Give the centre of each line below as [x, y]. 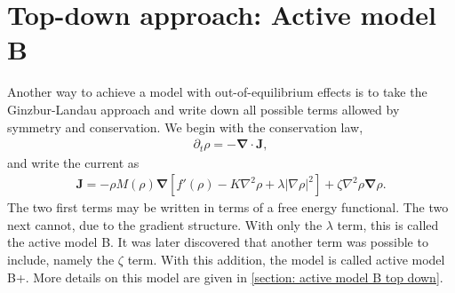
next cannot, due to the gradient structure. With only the [165, 224]
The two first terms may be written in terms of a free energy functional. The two [228, 207]
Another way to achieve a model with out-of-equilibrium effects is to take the [217, 92]
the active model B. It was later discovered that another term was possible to [218, 242]
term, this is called [388, 224]
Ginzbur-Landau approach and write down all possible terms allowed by [204, 109]
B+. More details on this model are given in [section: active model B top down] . [225, 277]
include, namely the [61, 259]
